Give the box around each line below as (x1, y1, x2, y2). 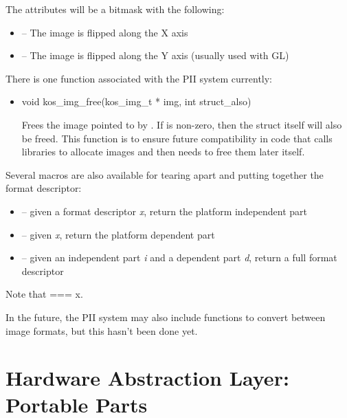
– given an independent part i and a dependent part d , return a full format (21, 250, 337, 265)
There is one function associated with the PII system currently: (5, 71, 273, 85)
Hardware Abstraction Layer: (5, 364, 289, 392)
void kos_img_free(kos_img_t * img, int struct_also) (21, 94, 251, 109)
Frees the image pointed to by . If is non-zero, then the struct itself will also (21, 117, 342, 131)
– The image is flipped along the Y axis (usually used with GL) (21, 48, 289, 63)
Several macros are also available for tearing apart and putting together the (5, 167, 324, 181)
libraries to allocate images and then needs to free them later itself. (21, 144, 305, 159)
